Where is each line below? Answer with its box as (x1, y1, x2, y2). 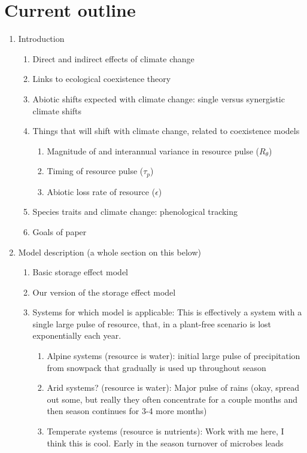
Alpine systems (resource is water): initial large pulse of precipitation (47, 349, 300, 362)
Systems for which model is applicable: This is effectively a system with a (32, 306, 302, 318)
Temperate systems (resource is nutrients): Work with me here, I (47, 425, 284, 437)
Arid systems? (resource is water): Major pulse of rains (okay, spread (47, 381, 300, 394)
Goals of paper (32, 225, 87, 238)
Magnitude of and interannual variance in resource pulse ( (47, 144, 260, 157)
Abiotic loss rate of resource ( (47, 185, 156, 197)
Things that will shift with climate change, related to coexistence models (32, 124, 300, 137)
